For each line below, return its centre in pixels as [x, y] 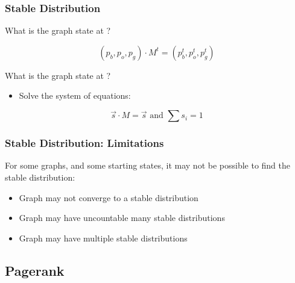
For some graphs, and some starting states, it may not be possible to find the [148, 165]
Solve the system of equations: [75, 95]
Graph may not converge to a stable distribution [109, 197]
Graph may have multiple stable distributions [103, 238]
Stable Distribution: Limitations [84, 143]
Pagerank [35, 270]
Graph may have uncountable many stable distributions [122, 218]
